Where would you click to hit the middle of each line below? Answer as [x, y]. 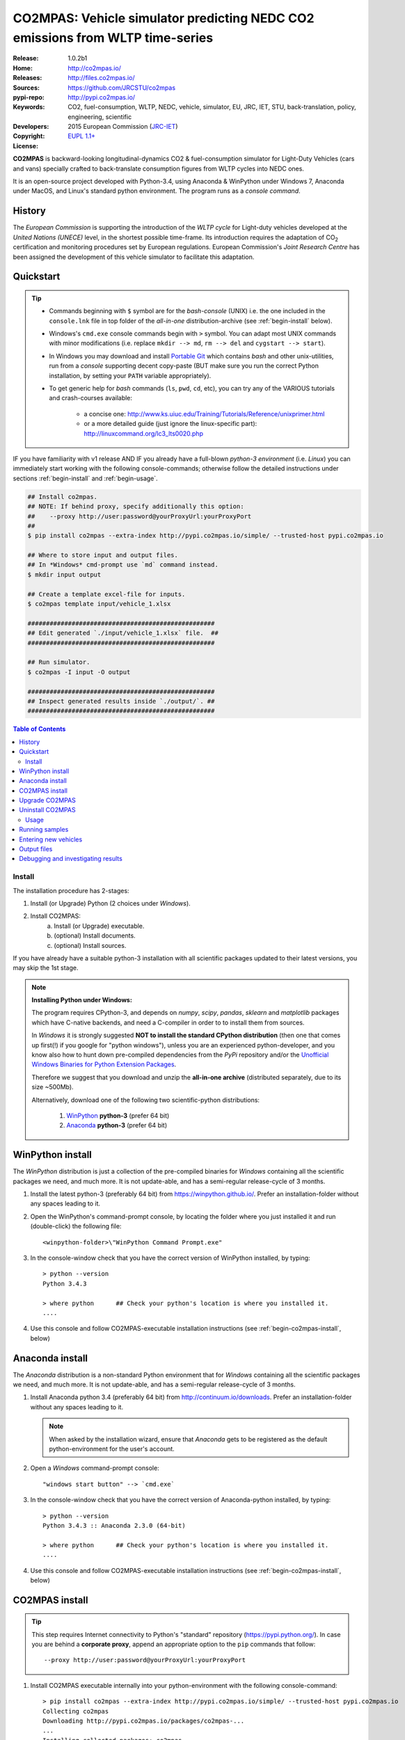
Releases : [27, 78]
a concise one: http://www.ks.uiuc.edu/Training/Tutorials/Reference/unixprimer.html [204, 413]
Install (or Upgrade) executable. [99, 926]
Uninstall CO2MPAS [47, 810]
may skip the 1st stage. [46, 968]
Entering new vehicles [51, 839]
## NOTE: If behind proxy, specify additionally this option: [136, 507]
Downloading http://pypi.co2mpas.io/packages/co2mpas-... [144, 1721]
